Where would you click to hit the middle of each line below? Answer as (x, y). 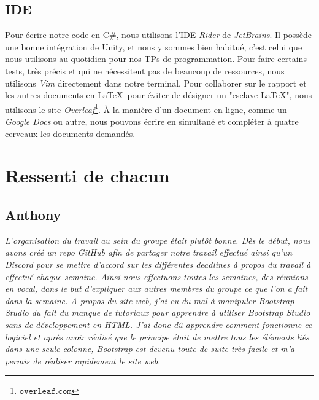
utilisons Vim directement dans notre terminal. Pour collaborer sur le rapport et (156, 83)
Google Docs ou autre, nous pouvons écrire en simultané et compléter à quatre (152, 121)
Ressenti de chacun (87, 175)
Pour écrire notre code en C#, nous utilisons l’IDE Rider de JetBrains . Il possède (159, 35)
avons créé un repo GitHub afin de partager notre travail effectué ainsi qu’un (149, 252)
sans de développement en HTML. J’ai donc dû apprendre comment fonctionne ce (159, 324)
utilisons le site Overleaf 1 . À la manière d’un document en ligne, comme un (146, 108)
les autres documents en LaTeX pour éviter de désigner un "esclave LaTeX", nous (159, 95)
